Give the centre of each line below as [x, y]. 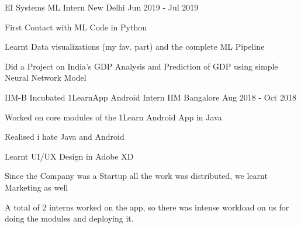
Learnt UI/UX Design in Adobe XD [69, 156]
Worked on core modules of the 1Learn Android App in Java [113, 117]
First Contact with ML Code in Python [76, 27]
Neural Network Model [46, 77]
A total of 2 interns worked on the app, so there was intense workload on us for [147, 207]
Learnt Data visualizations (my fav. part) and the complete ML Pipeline [135, 46]
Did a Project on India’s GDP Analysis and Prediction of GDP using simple [141, 66]
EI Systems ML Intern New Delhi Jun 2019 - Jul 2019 [102, 7]
